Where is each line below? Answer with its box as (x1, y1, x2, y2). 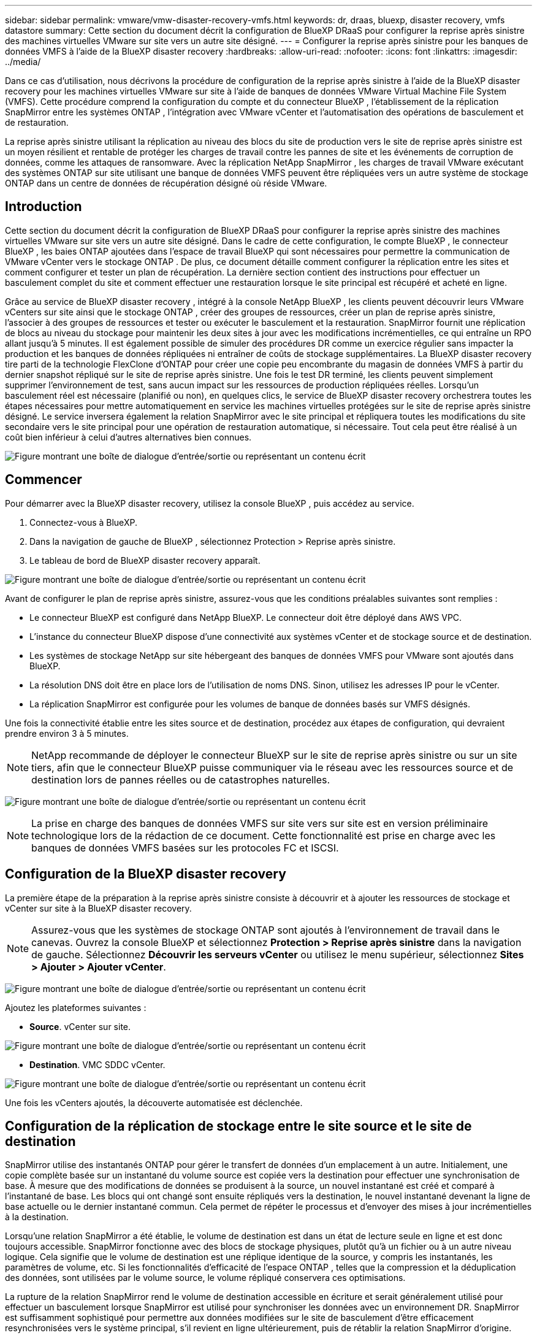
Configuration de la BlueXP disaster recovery (5, 866, 286, 882)
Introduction (5, 199, 82, 215)
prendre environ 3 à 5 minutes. (5, 728, 129, 739)
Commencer (5, 472, 82, 488)
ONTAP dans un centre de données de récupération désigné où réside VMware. (5, 178, 327, 188)
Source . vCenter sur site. (29, 1021, 131, 1032)
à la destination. (5, 1212, 69, 1223)
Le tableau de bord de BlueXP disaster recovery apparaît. (29, 555, 261, 566)
